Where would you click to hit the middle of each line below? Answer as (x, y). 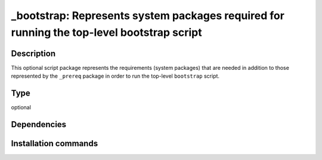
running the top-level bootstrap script (106, 32)
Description (33, 53)
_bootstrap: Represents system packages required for (148, 16)
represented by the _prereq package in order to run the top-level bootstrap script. (115, 76)
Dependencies (39, 124)
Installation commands (55, 143)
